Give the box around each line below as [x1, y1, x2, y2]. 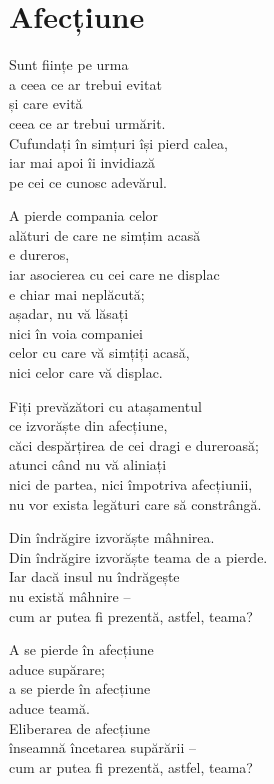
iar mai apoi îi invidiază [9, 152, 155, 173]
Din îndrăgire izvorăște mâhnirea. [9, 527, 215, 548]
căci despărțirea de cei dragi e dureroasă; [9, 434, 259, 455]
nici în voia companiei [9, 322, 143, 343]
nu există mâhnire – [9, 585, 131, 606]
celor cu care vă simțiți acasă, [9, 342, 190, 363]
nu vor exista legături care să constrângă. [9, 493, 262, 514]
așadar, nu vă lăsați [9, 303, 129, 324]
